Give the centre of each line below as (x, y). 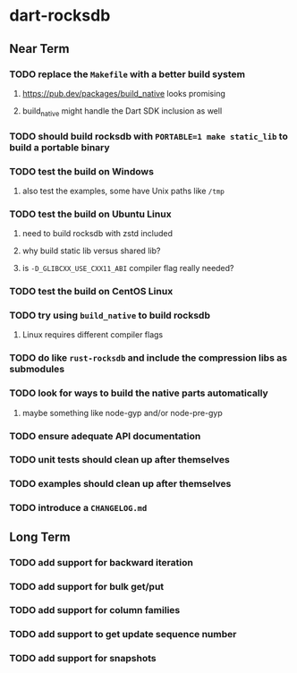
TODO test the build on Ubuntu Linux (90, 214)
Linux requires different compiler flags (93, 335)
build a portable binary (59, 147)
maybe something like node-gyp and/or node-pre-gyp (123, 413)
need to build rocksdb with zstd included (97, 234)
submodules (37, 370)
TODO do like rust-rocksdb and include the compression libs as (148, 358)
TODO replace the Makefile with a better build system (127, 74)
